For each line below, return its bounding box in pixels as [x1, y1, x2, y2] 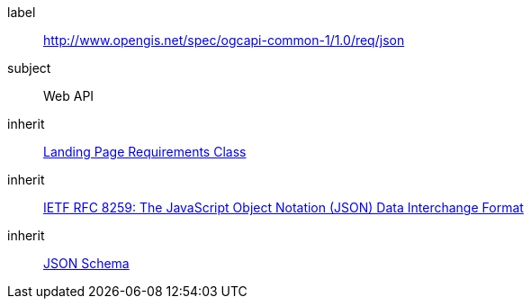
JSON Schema [43, 256, 130, 271]
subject [7, 60, 51, 76]
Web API [43, 88, 94, 103]
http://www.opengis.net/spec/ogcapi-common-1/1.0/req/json [43, 32, 405, 48]
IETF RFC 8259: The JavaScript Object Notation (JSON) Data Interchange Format [43, 200, 524, 215]
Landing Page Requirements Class [43, 144, 247, 159]
